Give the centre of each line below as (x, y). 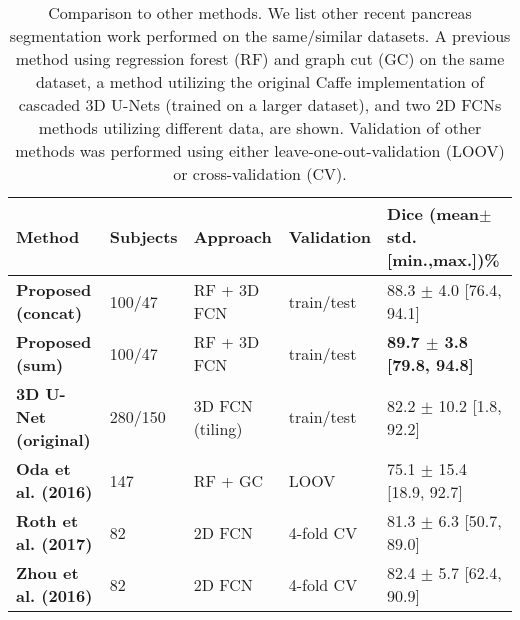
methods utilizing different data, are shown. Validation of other (260, 127)
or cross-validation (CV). (260, 173)
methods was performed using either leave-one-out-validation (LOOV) (260, 150)
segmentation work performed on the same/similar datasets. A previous (260, 35)
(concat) (49, 312)
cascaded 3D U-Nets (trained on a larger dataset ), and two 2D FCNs (260, 104)
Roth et (47, 520)
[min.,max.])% (443, 259)
